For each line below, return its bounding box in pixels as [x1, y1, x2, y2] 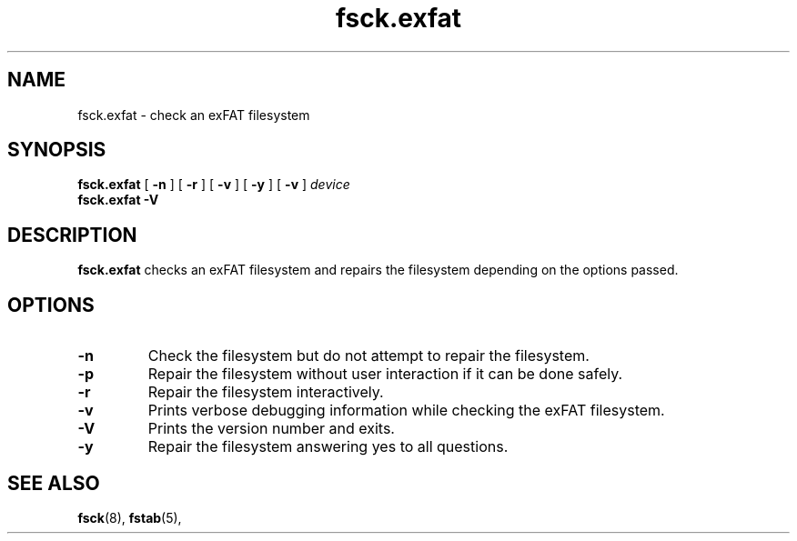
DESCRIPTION [7, 223, 137, 246]
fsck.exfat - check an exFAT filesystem [77, 106, 310, 123]
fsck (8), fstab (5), [77, 509, 182, 526]
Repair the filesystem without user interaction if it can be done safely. [147, 365, 623, 384]
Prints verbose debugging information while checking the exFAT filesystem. [147, 401, 665, 420]
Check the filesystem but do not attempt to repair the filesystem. [147, 346, 590, 366]
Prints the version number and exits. [147, 419, 395, 438]
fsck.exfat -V [77, 192, 159, 208]
